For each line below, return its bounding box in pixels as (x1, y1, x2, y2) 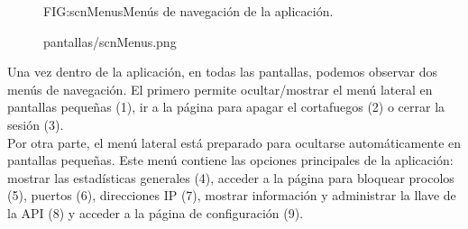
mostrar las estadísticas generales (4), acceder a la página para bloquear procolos (7, 168, 454, 187)
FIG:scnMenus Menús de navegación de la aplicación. (43, 2, 334, 20)
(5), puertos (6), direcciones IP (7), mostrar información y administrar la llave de (7, 186, 456, 205)
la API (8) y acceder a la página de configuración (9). (7, 203, 304, 222)
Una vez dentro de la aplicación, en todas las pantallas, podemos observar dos (7, 62, 437, 81)
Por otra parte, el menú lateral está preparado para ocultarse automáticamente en (7, 133, 462, 151)
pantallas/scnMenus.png (43, 32, 177, 50)
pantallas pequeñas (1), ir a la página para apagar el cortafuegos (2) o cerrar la (7, 97, 445, 116)
